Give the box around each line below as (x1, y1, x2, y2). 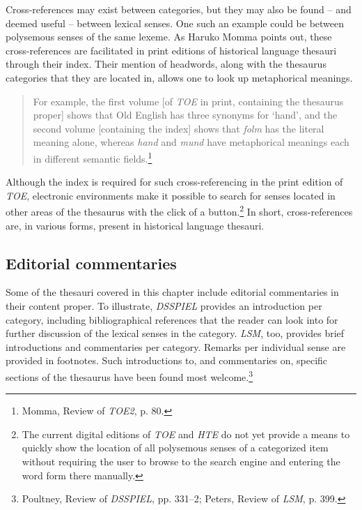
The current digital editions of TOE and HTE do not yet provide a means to (22, 426, 350, 441)
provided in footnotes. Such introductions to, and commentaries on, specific (6, 353, 328, 368)
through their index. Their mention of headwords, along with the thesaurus (6, 57, 326, 71)
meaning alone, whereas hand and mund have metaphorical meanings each (33, 135, 349, 149)
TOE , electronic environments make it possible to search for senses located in (6, 188, 336, 202)
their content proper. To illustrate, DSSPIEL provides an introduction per (6, 299, 322, 313)
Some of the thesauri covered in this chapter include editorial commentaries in (6, 285, 339, 299)
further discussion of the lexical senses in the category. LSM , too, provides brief (6, 326, 345, 340)
